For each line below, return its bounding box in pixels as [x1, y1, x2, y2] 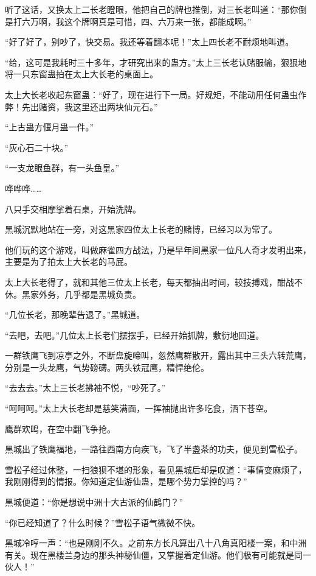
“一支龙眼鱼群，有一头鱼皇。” [5, 161, 120, 174]
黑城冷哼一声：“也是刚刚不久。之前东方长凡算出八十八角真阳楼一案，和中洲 [5, 536, 307, 549]
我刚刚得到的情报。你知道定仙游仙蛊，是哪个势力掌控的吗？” [5, 475, 247, 488]
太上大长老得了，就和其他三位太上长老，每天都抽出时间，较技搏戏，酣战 [5, 275, 294, 288]
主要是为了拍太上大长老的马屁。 [5, 255, 132, 268]
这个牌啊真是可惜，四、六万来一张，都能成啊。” [64, 15, 252, 27]
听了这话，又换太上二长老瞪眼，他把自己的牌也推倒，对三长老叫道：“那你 [5, 3, 298, 15]
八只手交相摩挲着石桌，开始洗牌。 [5, 202, 141, 215]
